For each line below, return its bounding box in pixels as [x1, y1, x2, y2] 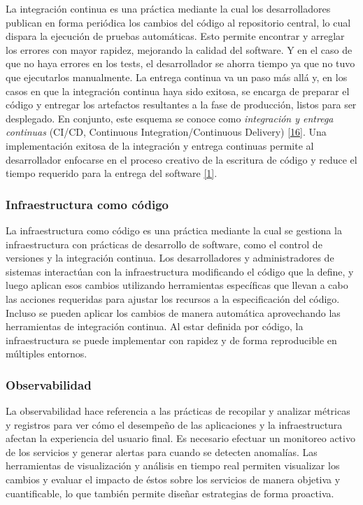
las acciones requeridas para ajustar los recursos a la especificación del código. [6, 291, 340, 306]
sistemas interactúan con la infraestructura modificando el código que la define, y [6, 264, 354, 278]
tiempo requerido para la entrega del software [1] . [6, 166, 218, 180]
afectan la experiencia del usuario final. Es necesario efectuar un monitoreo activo [6, 431, 355, 446]
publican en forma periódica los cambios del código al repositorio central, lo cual [6, 15, 351, 29]
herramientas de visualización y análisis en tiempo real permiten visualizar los [6, 458, 340, 473]
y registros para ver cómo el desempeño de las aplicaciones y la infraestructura [6, 417, 343, 432]
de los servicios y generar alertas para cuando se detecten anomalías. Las [6, 444, 318, 459]
